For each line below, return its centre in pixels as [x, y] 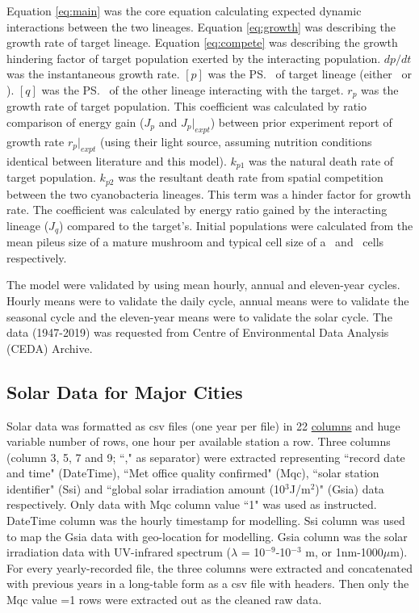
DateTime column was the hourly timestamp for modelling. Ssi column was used [206, 521]
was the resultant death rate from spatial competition [251, 177]
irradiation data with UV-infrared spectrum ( [119, 552]
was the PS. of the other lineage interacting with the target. [193, 89]
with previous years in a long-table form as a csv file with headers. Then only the [208, 584]
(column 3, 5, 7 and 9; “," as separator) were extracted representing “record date [206, 457]
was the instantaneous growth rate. [93, 74]
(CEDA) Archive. [50, 348]
